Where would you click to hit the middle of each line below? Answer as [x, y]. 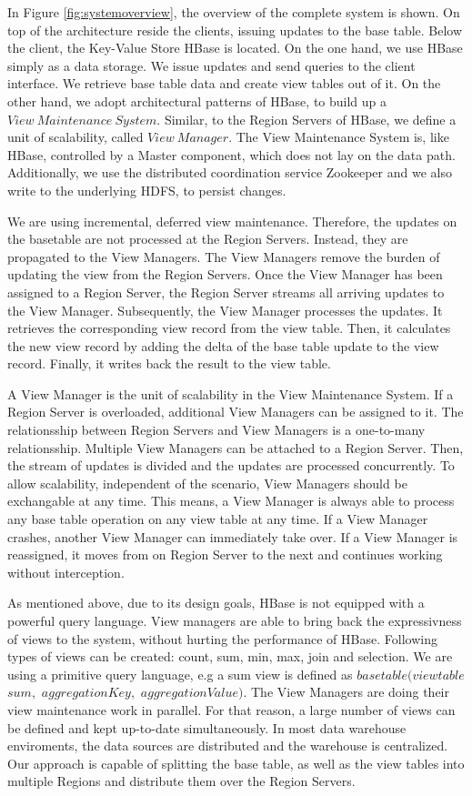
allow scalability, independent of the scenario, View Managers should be [207, 483]
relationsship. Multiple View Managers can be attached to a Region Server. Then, [236, 447]
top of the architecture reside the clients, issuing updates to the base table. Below [235, 30]
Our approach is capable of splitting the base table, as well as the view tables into [236, 763]
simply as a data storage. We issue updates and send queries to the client [211, 65]
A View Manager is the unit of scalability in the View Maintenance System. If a [231, 393]
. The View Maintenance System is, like [339, 137]
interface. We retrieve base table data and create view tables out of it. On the [224, 83]
